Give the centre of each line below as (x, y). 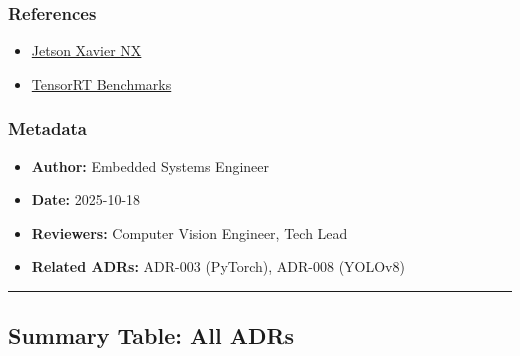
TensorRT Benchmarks (101, 83)
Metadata (47, 128)
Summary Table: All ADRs (151, 335)
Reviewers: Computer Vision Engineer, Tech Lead (189, 232)
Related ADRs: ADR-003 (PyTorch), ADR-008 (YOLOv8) (218, 266)
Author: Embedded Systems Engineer (150, 165)
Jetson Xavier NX (86, 50)
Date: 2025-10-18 (86, 199)
